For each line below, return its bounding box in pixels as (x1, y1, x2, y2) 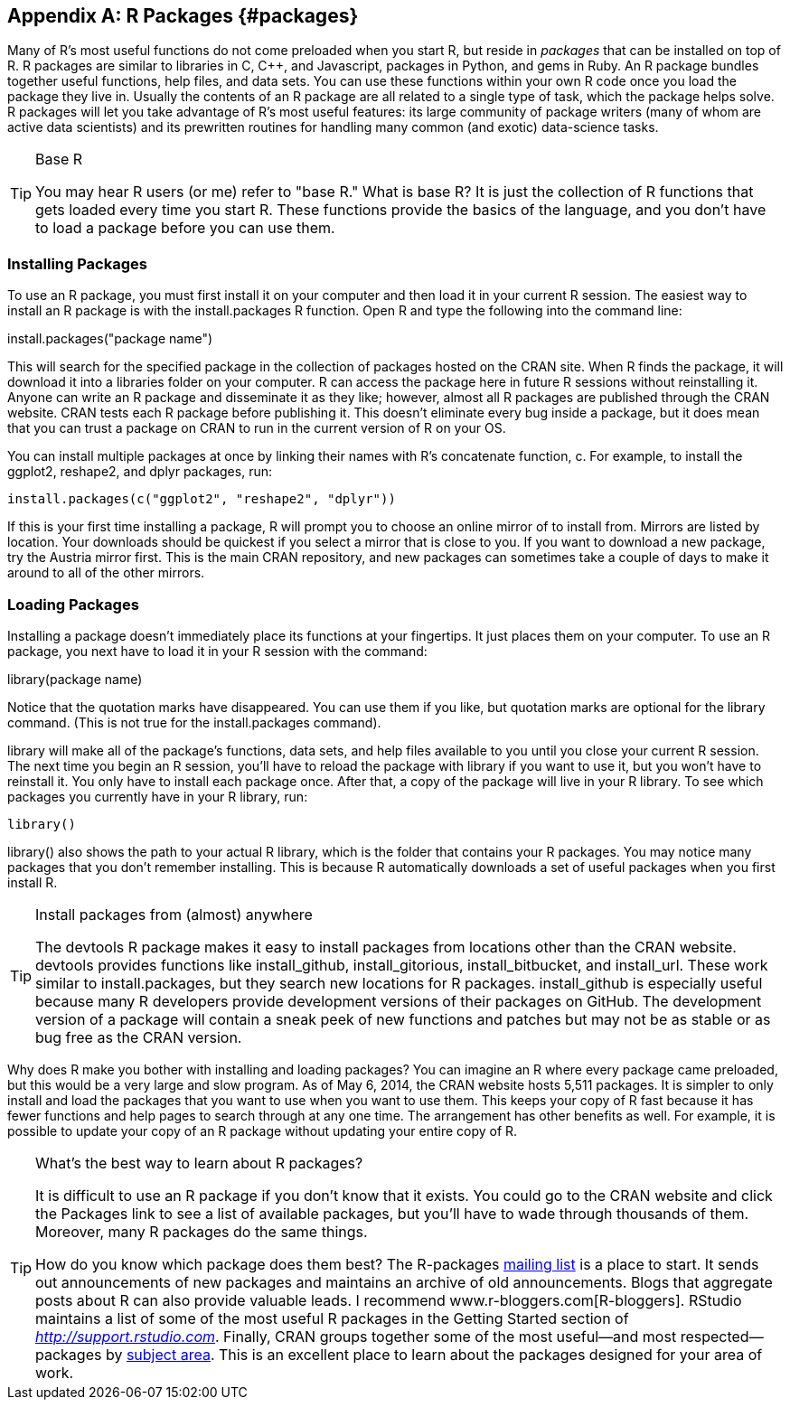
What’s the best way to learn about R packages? (35, 1153, 363, 1172)
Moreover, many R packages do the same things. (35, 1222, 368, 1241)
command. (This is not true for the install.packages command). (7, 714, 381, 730)
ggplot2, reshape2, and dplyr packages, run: (7, 464, 272, 480)
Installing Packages (7, 254, 147, 273)
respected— (680, 1327, 764, 1346)
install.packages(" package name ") (7, 331, 213, 347)
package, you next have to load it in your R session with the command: (7, 643, 428, 659)
